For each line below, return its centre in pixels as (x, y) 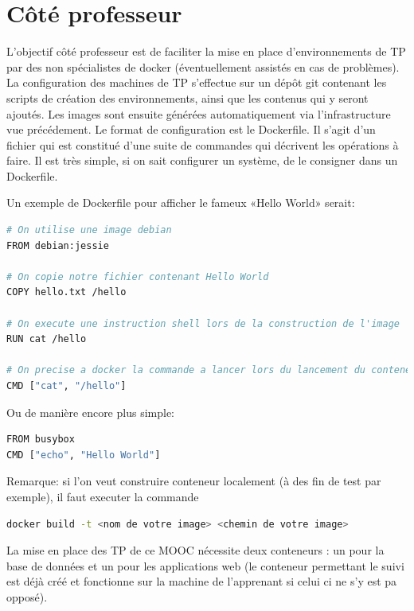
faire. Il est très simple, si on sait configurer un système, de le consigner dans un (202, 160)
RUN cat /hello (47, 339)
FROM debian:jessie (58, 245)
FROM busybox (41, 440)
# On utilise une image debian (89, 230)
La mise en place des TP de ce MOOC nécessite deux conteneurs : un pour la (195, 550)
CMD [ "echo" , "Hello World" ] (84, 455)
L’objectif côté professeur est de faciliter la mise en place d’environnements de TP (206, 51)
